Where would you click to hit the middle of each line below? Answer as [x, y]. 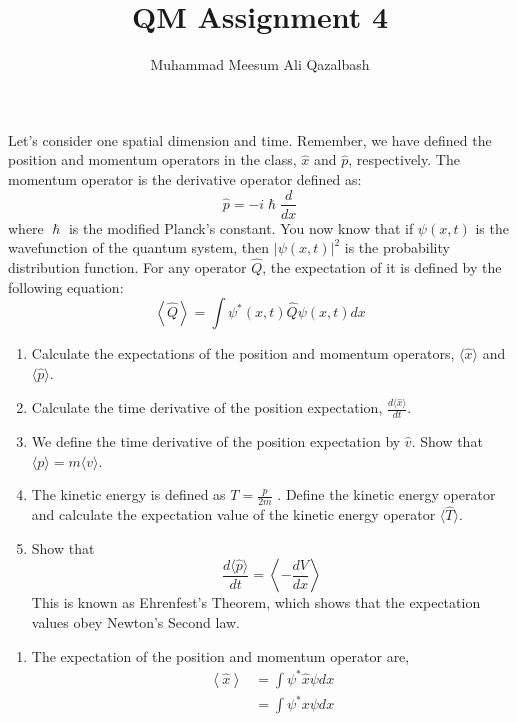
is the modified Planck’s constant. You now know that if [241, 227]
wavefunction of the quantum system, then [139, 247]
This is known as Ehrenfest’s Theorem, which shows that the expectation [256, 602]
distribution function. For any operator [127, 266]
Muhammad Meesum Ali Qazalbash [260, 64]
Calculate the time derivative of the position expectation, [207, 407]
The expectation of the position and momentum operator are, [220, 655]
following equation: [66, 286]
